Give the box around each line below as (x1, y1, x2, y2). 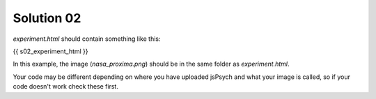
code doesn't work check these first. (13, 82, 118, 91)
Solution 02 (13, 10, 81, 26)
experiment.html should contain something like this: (13, 35, 161, 43)
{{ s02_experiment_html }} (13, 47, 88, 55)
